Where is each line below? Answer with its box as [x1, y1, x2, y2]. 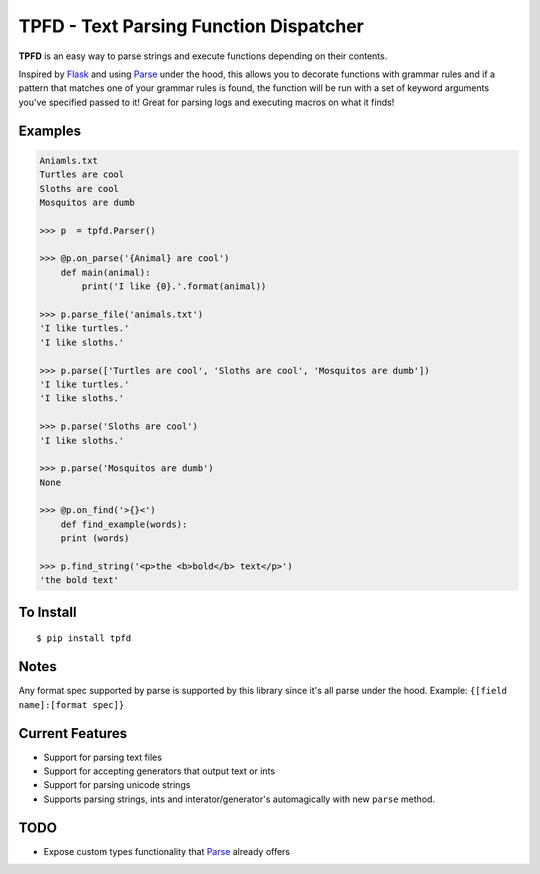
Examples [18, 122, 82, 139]
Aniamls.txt [39, 155, 99, 166]
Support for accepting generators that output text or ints [43, 765, 275, 777]
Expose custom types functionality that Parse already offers [43, 845, 291, 857]
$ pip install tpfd [36, 633, 132, 644]
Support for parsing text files [43, 751, 162, 763]
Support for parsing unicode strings [43, 779, 191, 791]
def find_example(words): [60, 518, 188, 530]
